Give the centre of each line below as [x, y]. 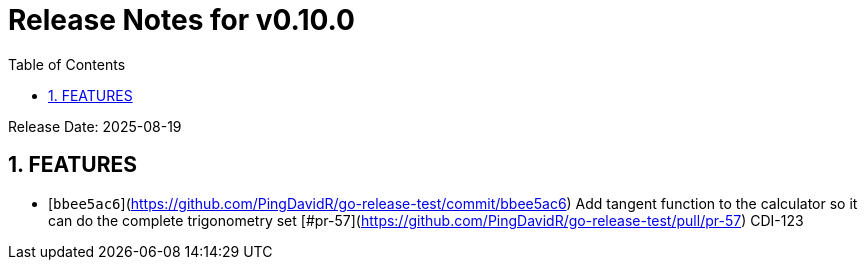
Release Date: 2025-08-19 [95, 126]
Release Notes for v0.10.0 [181, 20]
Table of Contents [67, 64]
